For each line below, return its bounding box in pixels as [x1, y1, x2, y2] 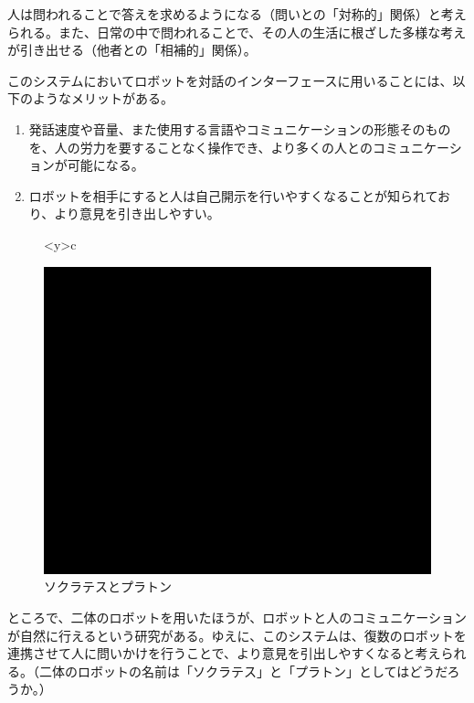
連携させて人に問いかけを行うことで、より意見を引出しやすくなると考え [7, 644, 441, 663]
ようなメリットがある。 [32, 89, 174, 108]
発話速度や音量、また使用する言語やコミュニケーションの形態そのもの [28, 119, 451, 138]
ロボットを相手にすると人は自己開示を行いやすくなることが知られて [28, 186, 438, 205]
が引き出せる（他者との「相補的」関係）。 [7, 40, 257, 59]
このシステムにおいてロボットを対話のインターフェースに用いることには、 [7, 70, 453, 90]
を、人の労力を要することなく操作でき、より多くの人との [28, 137, 373, 156]
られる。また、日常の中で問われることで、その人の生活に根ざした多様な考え [7, 22, 467, 41]
